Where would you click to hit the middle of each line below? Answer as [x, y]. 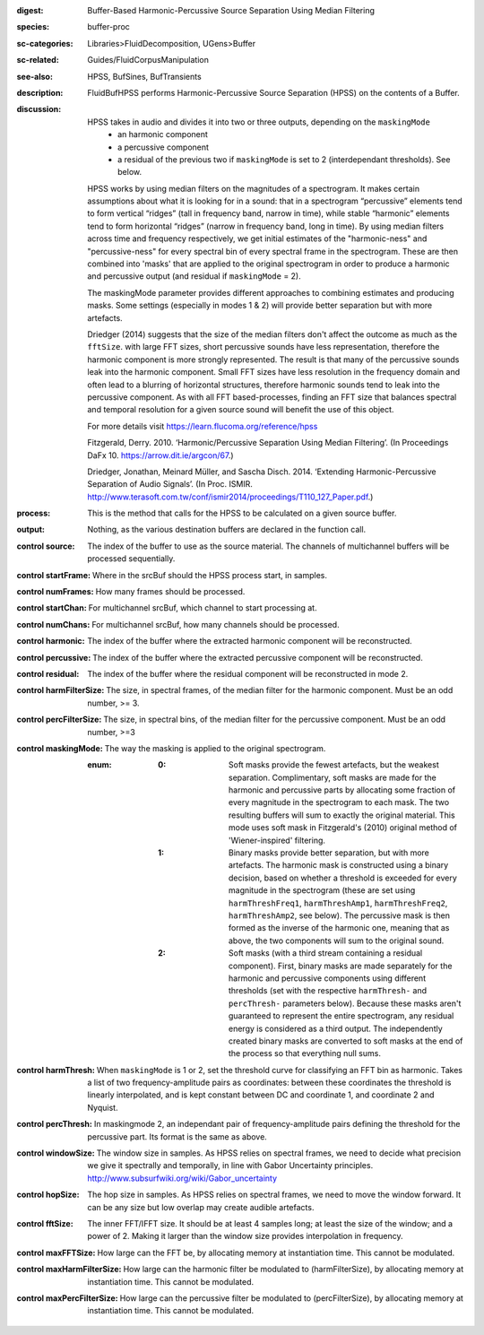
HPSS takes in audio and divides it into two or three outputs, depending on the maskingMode [259, 122]
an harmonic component [163, 134]
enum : [99, 765]
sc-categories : [45, 43]
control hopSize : [48, 1195]
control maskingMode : [60, 748]
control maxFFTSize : [56, 1253]
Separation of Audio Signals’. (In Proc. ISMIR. [170, 484]
